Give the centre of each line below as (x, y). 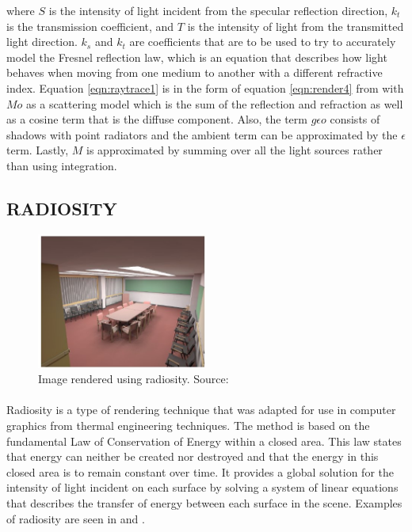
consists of (355, 119)
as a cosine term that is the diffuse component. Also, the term (157, 119)
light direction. (42, 42)
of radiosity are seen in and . (76, 518)
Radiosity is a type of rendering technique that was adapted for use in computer (201, 410)
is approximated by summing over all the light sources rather (235, 150)
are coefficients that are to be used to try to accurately (263, 42)
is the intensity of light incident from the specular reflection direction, (218, 10)
